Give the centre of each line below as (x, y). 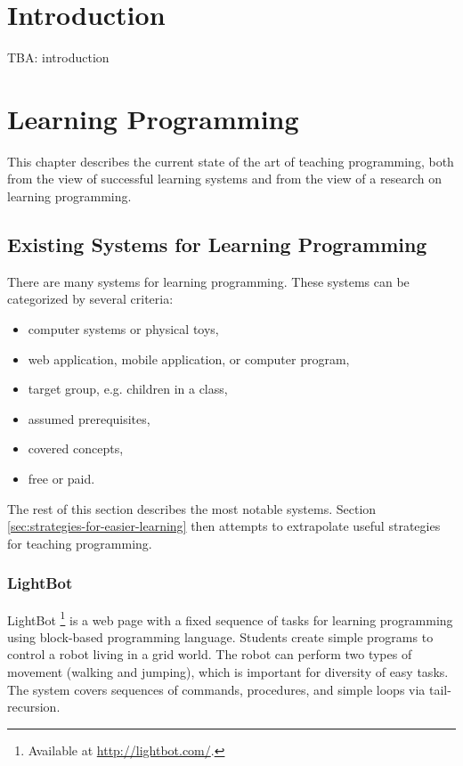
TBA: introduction (58, 57)
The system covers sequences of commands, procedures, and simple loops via (216, 689)
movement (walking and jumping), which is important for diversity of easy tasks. (228, 672)
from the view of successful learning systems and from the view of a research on (224, 179)
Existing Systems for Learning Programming (217, 244)
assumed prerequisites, (89, 418)
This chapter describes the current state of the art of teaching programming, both (231, 161)
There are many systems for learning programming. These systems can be (208, 281)
